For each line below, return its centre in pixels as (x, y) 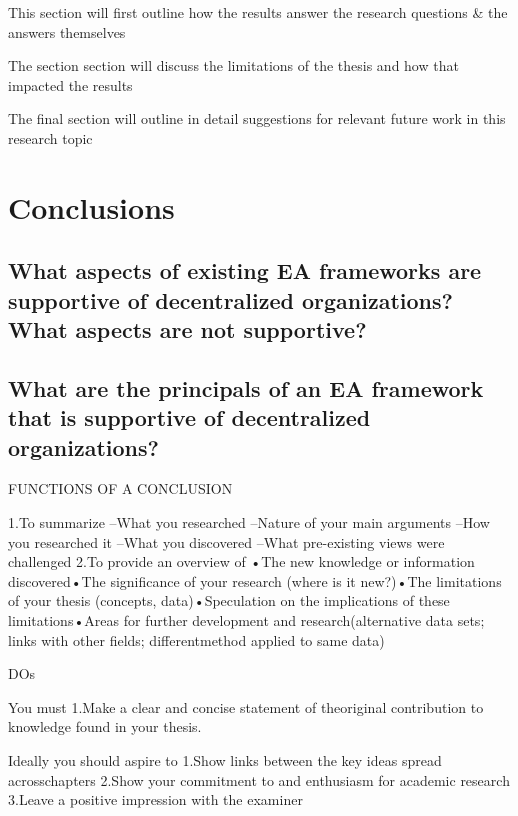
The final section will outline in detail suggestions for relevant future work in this (257, 118)
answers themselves (67, 31)
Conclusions (91, 206)
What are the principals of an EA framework (246, 387)
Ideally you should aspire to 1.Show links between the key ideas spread (225, 760)
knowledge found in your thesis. (105, 726)
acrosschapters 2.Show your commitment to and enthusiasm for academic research (259, 779)
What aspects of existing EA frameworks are (245, 270)
